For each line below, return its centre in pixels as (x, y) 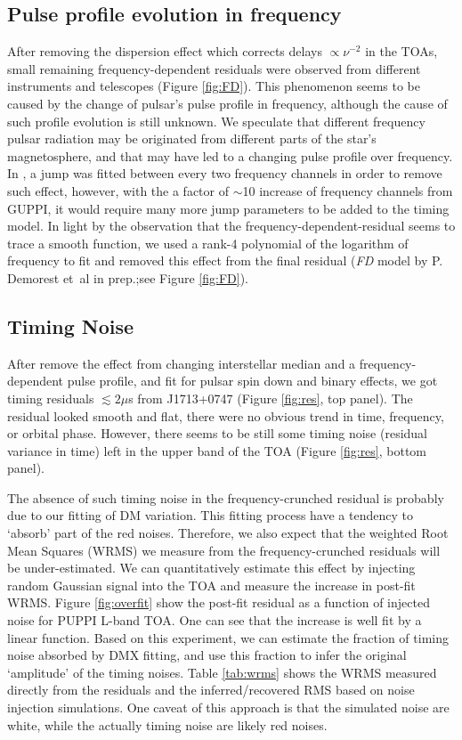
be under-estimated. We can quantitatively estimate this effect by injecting (211, 568)
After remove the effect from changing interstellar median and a (182, 363)
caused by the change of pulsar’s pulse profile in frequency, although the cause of (227, 103)
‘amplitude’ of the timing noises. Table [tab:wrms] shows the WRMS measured (222, 672)
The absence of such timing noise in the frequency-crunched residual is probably (226, 497)
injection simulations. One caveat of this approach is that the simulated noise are (228, 707)
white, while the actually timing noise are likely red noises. (167, 724)
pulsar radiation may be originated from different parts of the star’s (192, 138)
